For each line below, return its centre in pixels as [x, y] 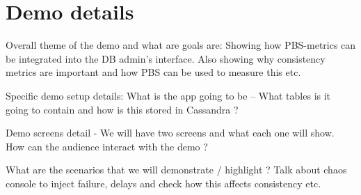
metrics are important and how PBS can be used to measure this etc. [153, 72]
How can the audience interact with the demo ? [107, 146]
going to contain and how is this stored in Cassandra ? [122, 109]
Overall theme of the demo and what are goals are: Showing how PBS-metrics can [181, 45]
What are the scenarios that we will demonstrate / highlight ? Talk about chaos [176, 170]
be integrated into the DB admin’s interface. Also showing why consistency [166, 58]
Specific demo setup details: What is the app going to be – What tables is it [168, 95]
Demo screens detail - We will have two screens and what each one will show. [170, 133]
